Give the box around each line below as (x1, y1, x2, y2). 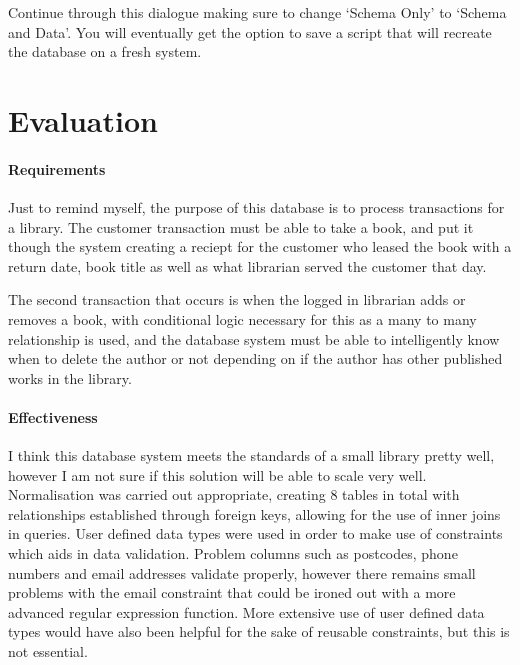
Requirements (8, 158, 106, 179)
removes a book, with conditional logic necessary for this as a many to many (8, 308, 477, 329)
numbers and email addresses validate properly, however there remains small (8, 562, 476, 583)
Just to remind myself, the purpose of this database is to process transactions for (8, 196, 505, 217)
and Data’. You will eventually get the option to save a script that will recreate (8, 21, 492, 42)
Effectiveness (8, 406, 98, 427)
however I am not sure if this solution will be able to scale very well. (8, 464, 427, 485)
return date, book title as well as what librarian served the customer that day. (8, 255, 487, 276)
